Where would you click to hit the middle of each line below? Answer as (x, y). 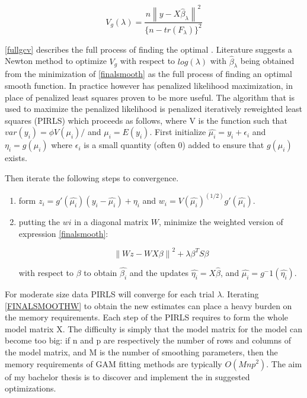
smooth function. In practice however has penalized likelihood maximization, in (149, 86)
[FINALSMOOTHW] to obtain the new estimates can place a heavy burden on (148, 305)
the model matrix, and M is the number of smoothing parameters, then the (141, 352)
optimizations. (31, 388)
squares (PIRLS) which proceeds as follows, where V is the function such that (146, 120)
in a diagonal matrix (111, 222)
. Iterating (240, 293)
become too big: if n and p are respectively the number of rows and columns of (148, 340)
